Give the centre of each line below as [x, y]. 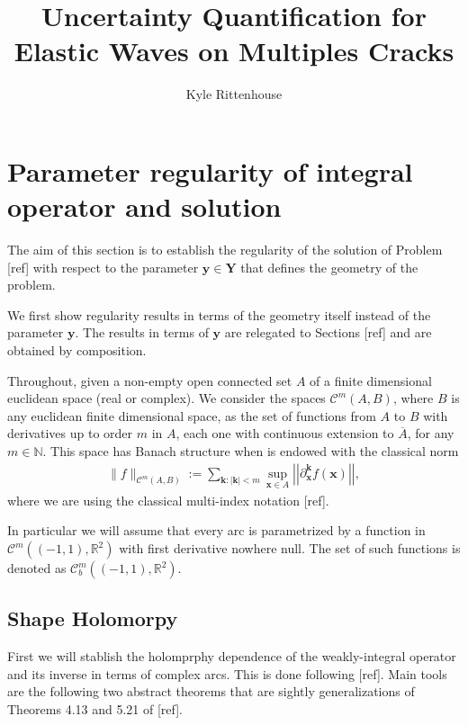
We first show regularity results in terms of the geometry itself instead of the [219, 314]
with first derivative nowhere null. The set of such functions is [290, 548]
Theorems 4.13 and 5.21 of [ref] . [95, 708]
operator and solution [144, 206]
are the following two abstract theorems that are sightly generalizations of [211, 691]
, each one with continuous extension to [285, 433]
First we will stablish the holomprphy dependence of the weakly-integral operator [232, 656]
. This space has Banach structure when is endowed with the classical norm [251, 450]
